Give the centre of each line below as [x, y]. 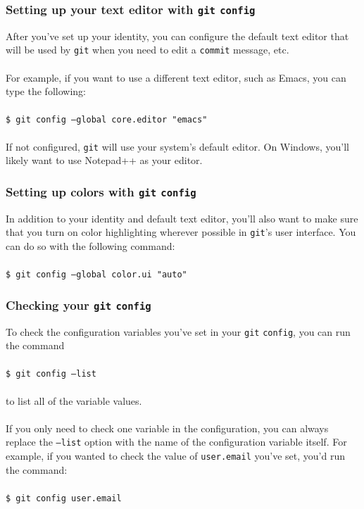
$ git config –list [51, 374]
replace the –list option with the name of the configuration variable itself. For [176, 442]
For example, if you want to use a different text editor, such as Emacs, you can [176, 77]
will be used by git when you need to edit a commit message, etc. [148, 50]
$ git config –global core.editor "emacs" [107, 120]
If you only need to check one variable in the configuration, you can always [167, 428]
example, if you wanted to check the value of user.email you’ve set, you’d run [175, 456]
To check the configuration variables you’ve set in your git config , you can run [178, 331]
